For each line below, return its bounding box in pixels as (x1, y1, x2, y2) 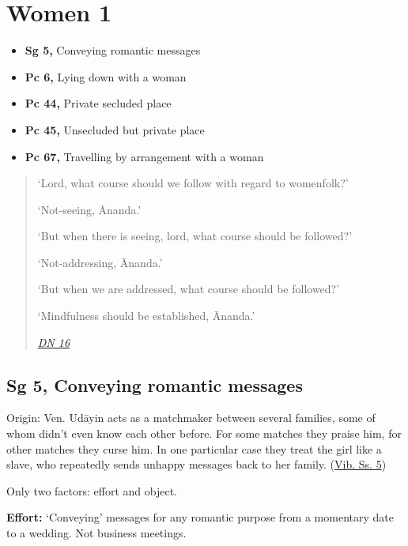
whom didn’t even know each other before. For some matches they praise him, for (6, 425, 402, 442)
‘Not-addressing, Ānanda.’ (37, 254, 163, 270)
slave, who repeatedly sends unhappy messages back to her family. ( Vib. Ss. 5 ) (6, 456, 387, 473)
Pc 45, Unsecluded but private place (25, 121, 205, 137)
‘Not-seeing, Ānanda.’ (37, 201, 142, 217)
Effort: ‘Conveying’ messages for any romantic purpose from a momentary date (6, 509, 394, 525)
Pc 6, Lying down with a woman (25, 68, 187, 85)
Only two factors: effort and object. (6, 482, 177, 499)
